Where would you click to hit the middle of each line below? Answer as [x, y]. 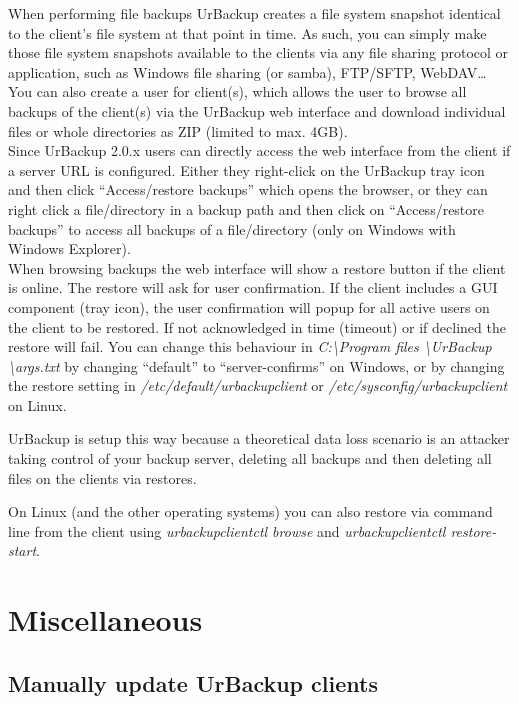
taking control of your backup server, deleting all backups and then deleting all [250, 458]
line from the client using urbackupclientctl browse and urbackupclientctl [227, 530]
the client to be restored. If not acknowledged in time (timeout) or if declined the [257, 326]
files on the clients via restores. [102, 477]
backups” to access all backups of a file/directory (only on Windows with [232, 228]
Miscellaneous [105, 619]
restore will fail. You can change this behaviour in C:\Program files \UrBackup [250, 346]
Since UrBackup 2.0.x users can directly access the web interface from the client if [259, 150]
